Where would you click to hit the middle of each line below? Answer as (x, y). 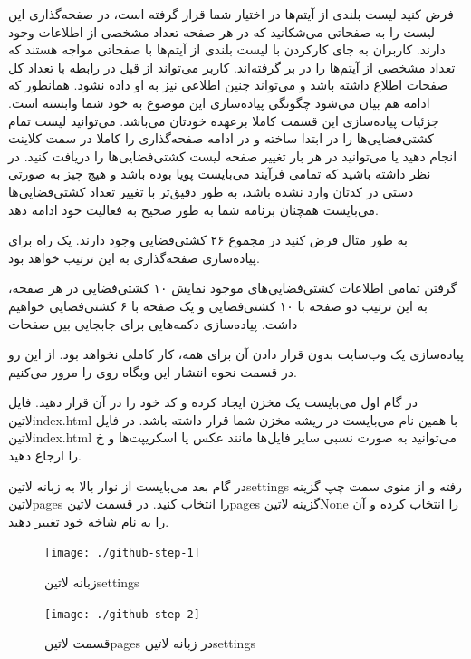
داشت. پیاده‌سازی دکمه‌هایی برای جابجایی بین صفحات (153, 323)
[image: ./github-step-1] (122, 553)
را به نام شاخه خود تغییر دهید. (89, 521)
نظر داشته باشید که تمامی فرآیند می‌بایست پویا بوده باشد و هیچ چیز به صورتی (220, 174)
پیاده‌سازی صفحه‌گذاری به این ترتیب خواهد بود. (134, 257)
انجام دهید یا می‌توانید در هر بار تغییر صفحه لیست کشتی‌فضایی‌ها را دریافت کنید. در (233, 155)
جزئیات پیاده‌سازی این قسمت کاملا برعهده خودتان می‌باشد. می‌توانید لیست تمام (224, 120)
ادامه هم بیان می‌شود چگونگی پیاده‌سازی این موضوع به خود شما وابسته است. (219, 102)
